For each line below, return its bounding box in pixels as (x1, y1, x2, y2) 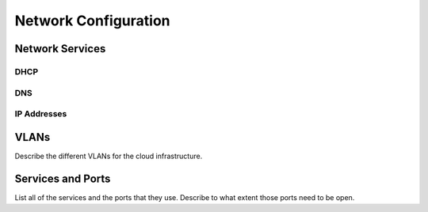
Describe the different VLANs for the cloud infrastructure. (14, 151, 203, 161)
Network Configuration (14, 12, 170, 29)
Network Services (14, 42, 106, 55)
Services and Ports (14, 172, 111, 185)
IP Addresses (14, 108, 67, 119)
